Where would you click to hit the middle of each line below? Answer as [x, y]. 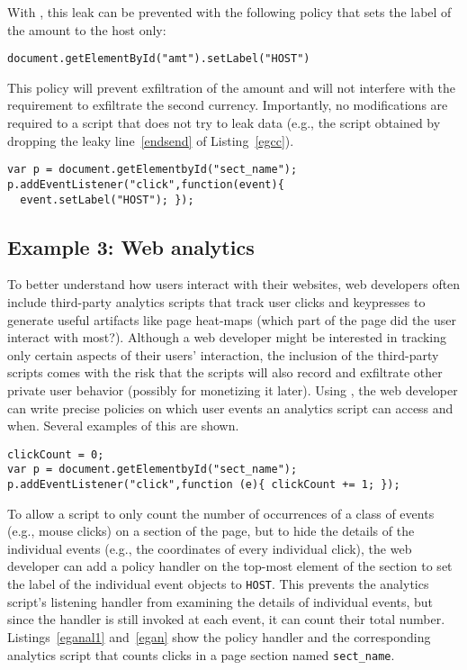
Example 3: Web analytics [131, 246]
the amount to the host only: [87, 29]
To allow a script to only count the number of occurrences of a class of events [221, 513]
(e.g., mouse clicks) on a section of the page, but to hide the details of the [211, 531]
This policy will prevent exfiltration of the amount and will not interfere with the [232, 87]
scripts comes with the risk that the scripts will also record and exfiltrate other [225, 372]
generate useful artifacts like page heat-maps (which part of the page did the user [232, 319]
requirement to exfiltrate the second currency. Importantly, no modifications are [228, 105]
